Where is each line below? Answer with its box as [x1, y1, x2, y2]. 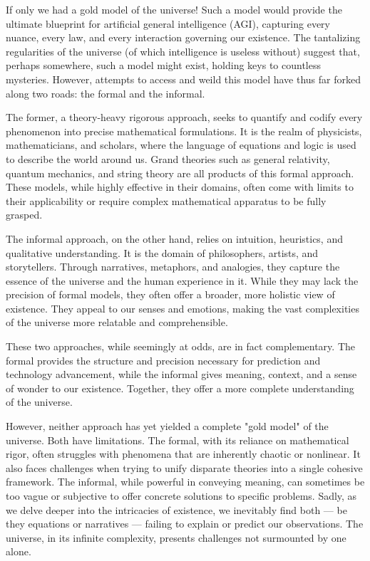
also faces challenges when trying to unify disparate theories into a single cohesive [6, 460, 363, 475]
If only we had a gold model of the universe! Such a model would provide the [6, 2, 342, 16]
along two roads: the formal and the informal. [6, 85, 205, 100]
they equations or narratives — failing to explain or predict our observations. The [6, 516, 364, 531]
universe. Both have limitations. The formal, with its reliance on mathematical [6, 432, 349, 447]
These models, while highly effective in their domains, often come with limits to [6, 179, 354, 194]
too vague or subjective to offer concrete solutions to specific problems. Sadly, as [6, 488, 357, 503]
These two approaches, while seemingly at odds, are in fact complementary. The [6, 339, 355, 354]
